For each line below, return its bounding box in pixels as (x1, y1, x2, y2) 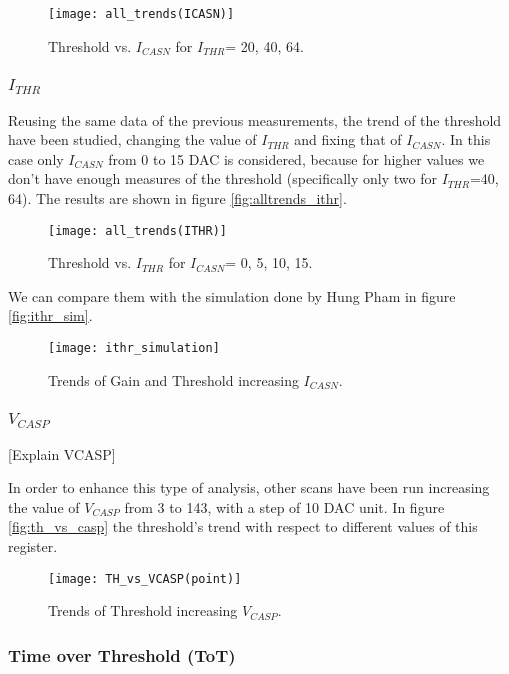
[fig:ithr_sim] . (8, 305, 93, 326)
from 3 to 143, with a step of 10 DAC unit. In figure (124, 496, 445, 517)
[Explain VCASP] (8, 443, 116, 464)
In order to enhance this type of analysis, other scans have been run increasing (8, 477, 490, 498)
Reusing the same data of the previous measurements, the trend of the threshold (8, 109, 502, 130)
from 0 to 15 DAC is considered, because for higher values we (108, 148, 485, 169)
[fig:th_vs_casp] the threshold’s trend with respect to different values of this (8, 516, 478, 537)
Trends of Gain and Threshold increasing (48, 369, 299, 390)
